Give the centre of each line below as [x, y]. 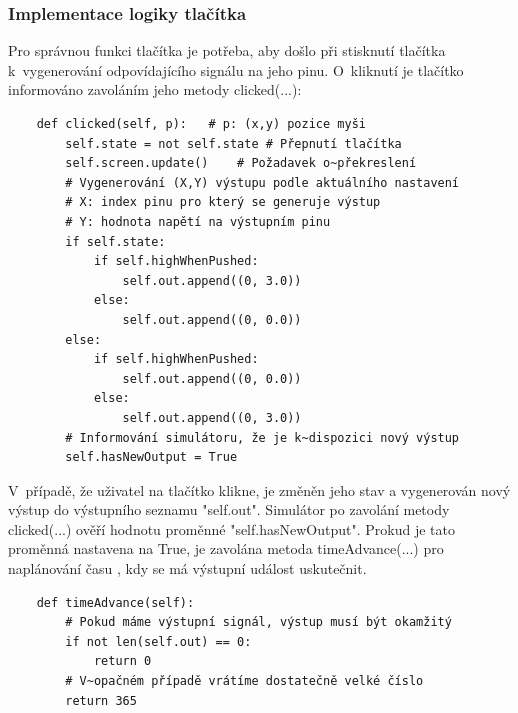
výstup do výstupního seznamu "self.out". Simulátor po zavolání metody [229, 509]
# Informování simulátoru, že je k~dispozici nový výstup [262, 437]
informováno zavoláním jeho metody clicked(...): [155, 89]
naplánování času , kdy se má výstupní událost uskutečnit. [187, 568]
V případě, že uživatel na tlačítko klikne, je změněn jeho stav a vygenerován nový [259, 489]
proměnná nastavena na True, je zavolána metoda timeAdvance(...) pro [226, 548]
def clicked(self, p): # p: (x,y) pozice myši [201, 124]
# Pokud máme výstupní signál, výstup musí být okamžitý [258, 622]
